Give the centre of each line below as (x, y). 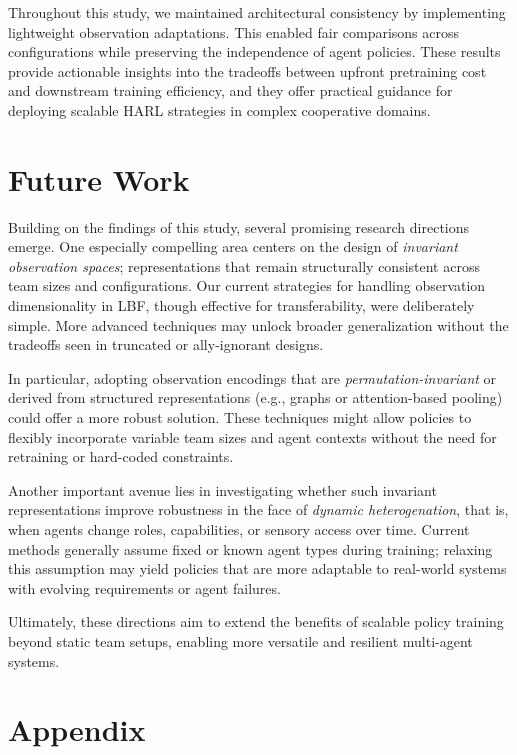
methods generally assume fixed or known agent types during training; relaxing (250, 548)
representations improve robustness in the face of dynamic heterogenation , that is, (258, 509)
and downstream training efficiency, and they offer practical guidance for (230, 90)
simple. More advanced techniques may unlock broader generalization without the (258, 324)
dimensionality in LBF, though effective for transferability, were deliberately (241, 305)
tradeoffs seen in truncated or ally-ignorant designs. (166, 344)
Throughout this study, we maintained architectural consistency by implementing (257, 12)
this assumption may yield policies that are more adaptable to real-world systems (257, 568)
